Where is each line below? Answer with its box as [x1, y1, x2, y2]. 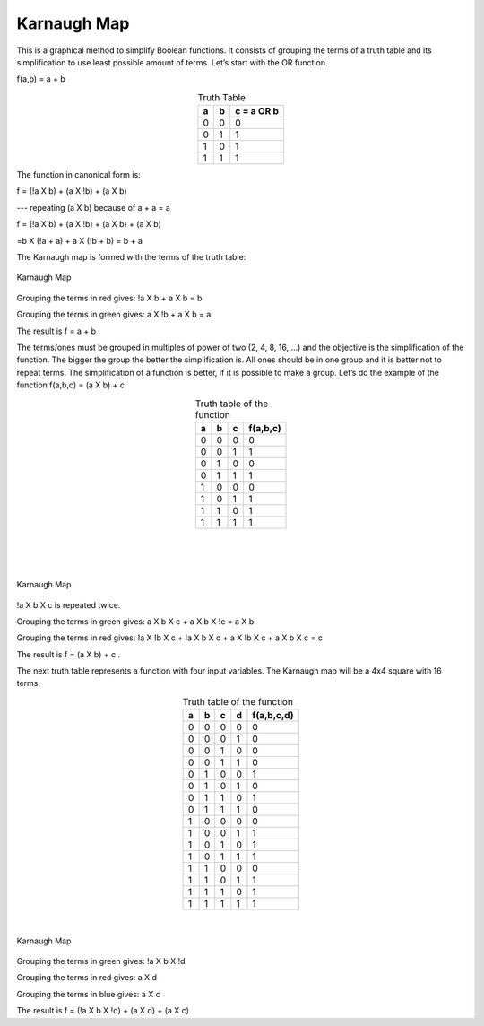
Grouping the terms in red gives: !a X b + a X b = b [16, 292, 203, 303]
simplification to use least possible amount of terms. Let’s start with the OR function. [16, 57, 328, 67]
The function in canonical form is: [16, 170, 141, 180]
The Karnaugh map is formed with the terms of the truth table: [16, 252, 246, 263]
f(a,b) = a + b [16, 74, 66, 84]
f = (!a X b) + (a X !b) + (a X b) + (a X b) [16, 219, 161, 230]
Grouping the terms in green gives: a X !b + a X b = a [16, 309, 212, 320]
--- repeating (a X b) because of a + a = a [16, 202, 170, 213]
